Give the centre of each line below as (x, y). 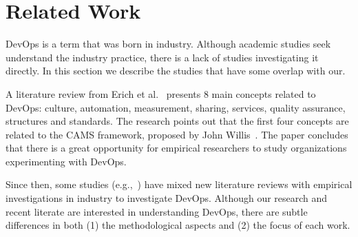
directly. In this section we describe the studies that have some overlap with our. (176, 71)
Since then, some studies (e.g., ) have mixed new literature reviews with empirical (179, 184)
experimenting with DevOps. (66, 161)
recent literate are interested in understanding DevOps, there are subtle (157, 211)
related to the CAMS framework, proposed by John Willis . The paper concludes (177, 134)
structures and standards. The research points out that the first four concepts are (177, 121)
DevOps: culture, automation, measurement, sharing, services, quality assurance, (176, 107)
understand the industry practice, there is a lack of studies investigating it (162, 57)
